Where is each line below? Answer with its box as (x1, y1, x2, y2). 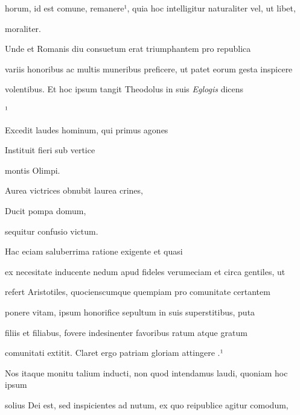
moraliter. (5, 22, 41, 34)
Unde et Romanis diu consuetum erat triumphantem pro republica (5, 42, 251, 55)
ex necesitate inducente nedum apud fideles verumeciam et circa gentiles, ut (5, 265, 286, 277)
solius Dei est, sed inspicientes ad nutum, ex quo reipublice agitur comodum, (5, 398, 289, 411)
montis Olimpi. (5, 163, 60, 176)
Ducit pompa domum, (5, 204, 86, 217)
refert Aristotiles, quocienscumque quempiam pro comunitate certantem (5, 285, 270, 298)
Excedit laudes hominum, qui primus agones (5, 123, 168, 136)
